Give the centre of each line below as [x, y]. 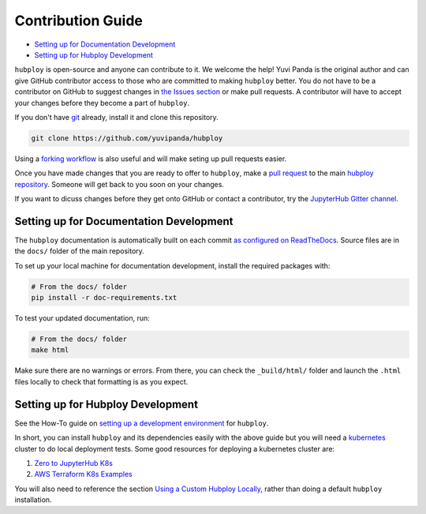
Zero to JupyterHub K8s [74, 463]
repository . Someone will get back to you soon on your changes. [120, 184]
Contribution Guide [79, 21]
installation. [33, 500]
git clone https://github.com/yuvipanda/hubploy [127, 138]
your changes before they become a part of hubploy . [102, 103]
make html [50, 350]
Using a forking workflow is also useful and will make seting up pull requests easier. [151, 159]
